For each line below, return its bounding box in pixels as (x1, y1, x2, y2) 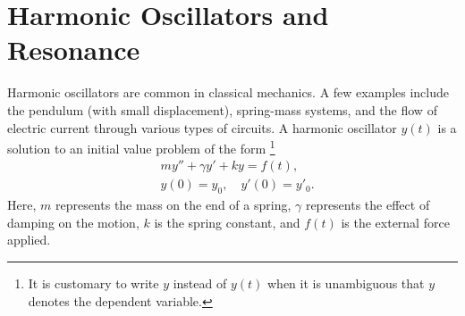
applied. (7, 230, 51, 249)
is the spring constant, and (154, 212, 300, 231)
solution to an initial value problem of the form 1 (7, 137, 275, 157)
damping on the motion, (7, 212, 139, 231)
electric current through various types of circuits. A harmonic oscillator (7, 118, 397, 137)
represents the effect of (305, 195, 430, 214)
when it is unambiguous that (266, 273, 425, 292)
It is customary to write (28, 273, 159, 292)
